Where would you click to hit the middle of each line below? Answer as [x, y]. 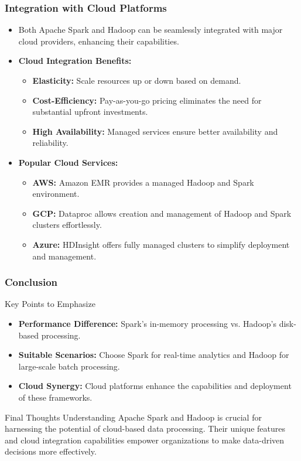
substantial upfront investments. [90, 112]
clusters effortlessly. [67, 225]
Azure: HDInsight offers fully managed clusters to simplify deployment [161, 244]
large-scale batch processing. [69, 366]
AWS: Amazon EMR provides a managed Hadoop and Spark [143, 182]
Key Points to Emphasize [50, 304]
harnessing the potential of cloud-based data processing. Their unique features [145, 428]
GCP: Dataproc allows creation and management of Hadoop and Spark [162, 213]
